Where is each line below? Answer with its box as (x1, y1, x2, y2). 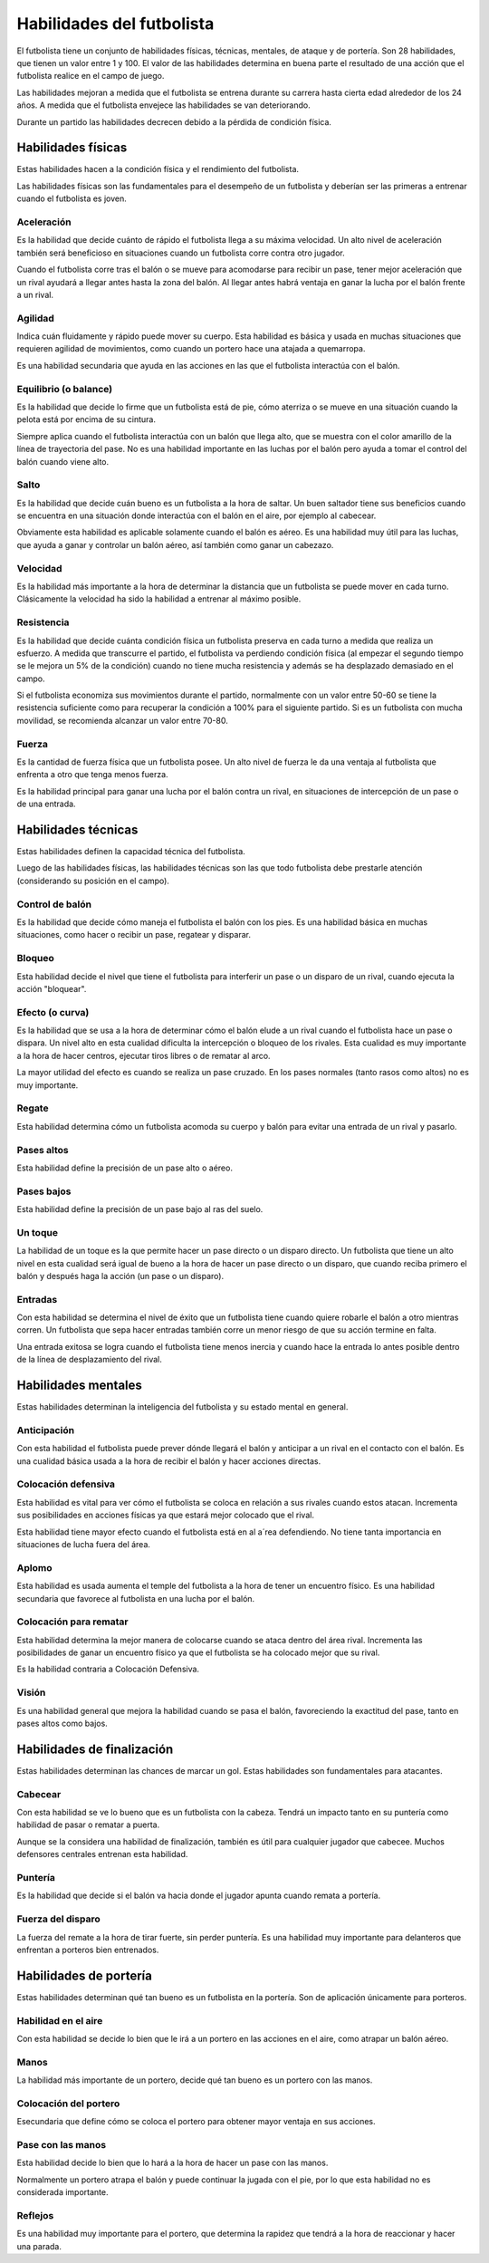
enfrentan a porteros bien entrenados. (16, 1944, 159, 1955)
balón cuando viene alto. (16, 456, 109, 467)
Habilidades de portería (16, 1968, 153, 1983)
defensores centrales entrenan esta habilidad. (16, 1849, 188, 1860)
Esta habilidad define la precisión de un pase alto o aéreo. (16, 1162, 233, 1173)
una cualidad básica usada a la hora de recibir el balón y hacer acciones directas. (16, 1455, 321, 1467)
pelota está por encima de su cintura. (16, 414, 156, 425)
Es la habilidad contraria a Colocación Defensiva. (16, 1663, 199, 1675)
